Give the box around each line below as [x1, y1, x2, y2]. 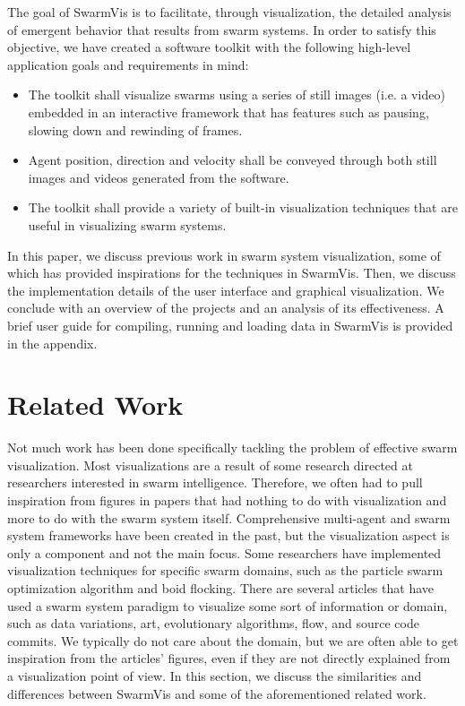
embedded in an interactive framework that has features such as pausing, [28, 102, 429, 121]
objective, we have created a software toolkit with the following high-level [7, 38, 411, 56]
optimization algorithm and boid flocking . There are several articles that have [7, 578, 434, 597]
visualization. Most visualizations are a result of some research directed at [7, 455, 413, 474]
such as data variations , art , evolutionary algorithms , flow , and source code [7, 614, 419, 633]
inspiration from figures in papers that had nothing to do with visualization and [7, 491, 447, 509]
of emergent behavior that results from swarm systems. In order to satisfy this [7, 20, 436, 39]
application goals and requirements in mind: [7, 55, 249, 73]
